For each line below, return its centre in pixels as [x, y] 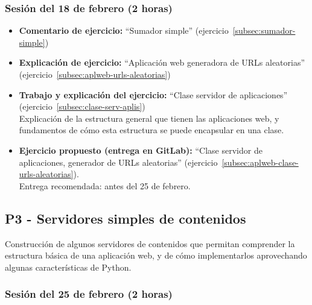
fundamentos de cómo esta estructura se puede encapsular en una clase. [151, 130]
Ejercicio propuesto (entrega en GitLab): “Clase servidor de [141, 150]
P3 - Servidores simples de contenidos [126, 218]
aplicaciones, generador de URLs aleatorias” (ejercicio [118, 162]
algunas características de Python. [68, 267]
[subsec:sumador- [264, 30]
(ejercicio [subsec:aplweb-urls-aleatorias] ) [95, 74]
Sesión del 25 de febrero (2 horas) [89, 294]
